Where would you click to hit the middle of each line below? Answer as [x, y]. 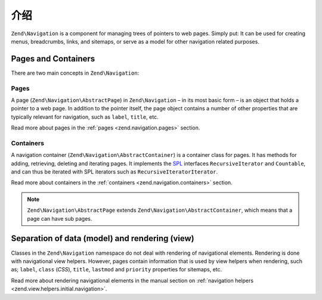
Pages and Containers [53, 59]
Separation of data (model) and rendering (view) [103, 239]
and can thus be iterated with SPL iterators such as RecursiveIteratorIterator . [114, 172]
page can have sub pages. [60, 218]
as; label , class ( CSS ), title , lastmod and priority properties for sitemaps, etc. [117, 270]
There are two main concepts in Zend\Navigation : [75, 73]
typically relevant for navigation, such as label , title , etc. [85, 117]
